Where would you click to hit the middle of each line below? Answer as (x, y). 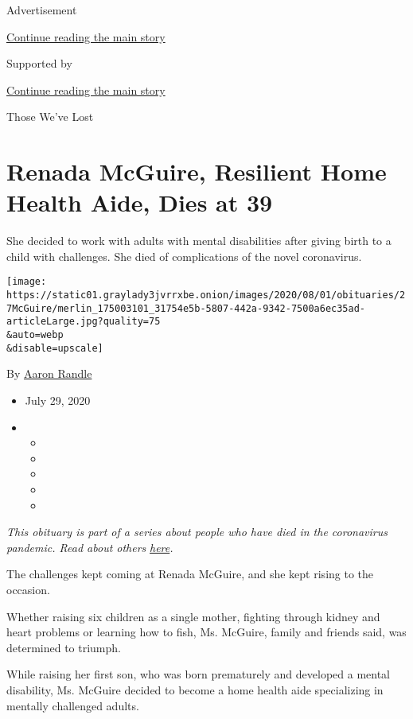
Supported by (39, 63)
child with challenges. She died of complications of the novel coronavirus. (184, 256)
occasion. (28, 589)
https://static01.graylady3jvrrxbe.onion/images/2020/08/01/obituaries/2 (206, 295)
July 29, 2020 (58, 400)
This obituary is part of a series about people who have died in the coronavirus (197, 532)
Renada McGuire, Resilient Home (197, 171)
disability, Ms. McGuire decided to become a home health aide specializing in (195, 689)
